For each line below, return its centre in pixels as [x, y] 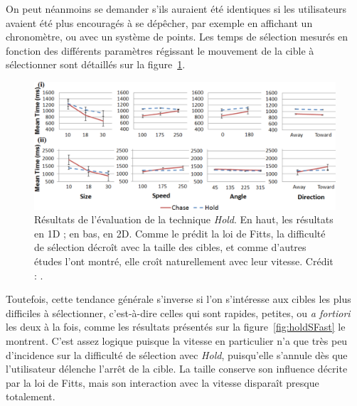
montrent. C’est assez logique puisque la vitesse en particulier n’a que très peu [177, 341]
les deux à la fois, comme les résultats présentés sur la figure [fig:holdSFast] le [176, 327]
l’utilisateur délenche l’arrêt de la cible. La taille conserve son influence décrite [177, 369]
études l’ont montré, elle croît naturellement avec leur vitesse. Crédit [184, 261]
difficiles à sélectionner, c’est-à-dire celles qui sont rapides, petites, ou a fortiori [178, 312]
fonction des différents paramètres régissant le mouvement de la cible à [160, 50]
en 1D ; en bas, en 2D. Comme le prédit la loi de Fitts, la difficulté [180, 233]
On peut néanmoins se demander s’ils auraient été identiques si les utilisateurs [176, 9]
